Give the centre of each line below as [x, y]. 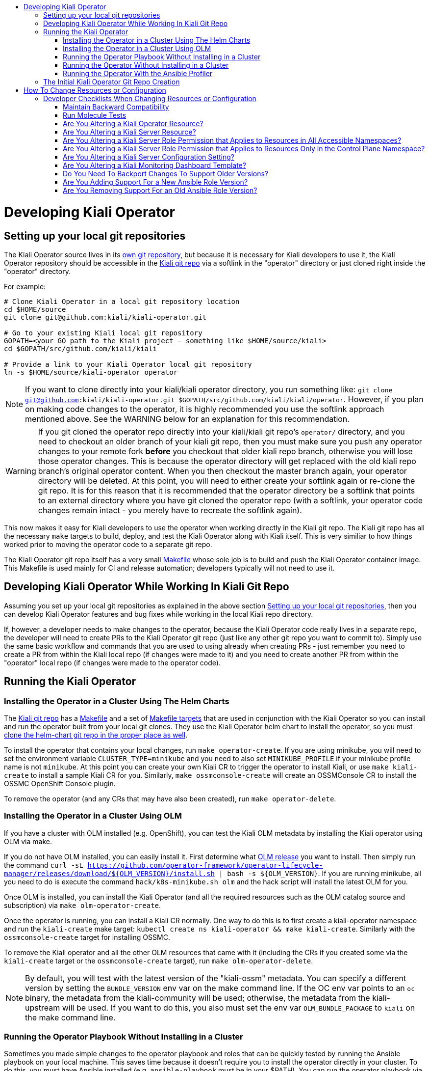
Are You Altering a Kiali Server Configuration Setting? [149, 157]
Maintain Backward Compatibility [116, 107]
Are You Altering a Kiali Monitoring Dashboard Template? [154, 165]
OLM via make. [28, 841]
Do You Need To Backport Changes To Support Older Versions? [166, 174]
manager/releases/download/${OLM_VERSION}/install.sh [109, 873]
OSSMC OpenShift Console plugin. [60, 783]
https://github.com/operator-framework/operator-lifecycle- [205, 865]
